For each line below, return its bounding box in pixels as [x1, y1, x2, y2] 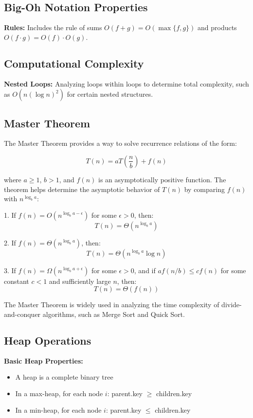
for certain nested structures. [67, 89, 153, 99]
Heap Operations [4, 332, 91, 348]
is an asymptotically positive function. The [98, 174, 226, 184]
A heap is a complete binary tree [15, 372, 113, 382]
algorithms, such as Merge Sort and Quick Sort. [42, 309, 185, 319]
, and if [134, 265, 156, 275]
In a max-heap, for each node [15, 388, 103, 398]
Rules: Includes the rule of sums [4, 22, 102, 33]
